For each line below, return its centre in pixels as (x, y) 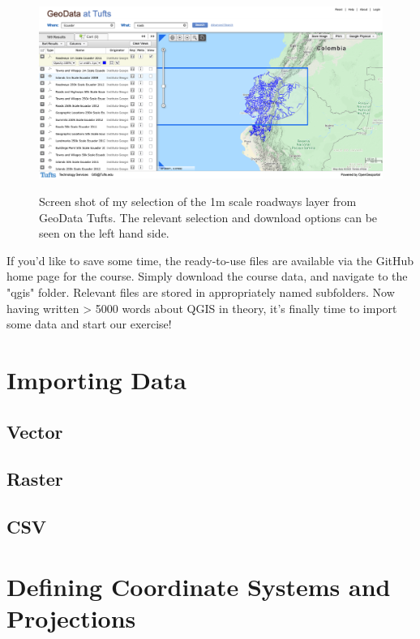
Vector (35, 431)
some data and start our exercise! (89, 324)
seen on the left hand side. (104, 233)
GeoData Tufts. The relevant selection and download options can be (208, 217)
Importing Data (96, 379)
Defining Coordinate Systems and (199, 586)
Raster (35, 479)
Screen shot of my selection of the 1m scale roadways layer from (198, 201)
